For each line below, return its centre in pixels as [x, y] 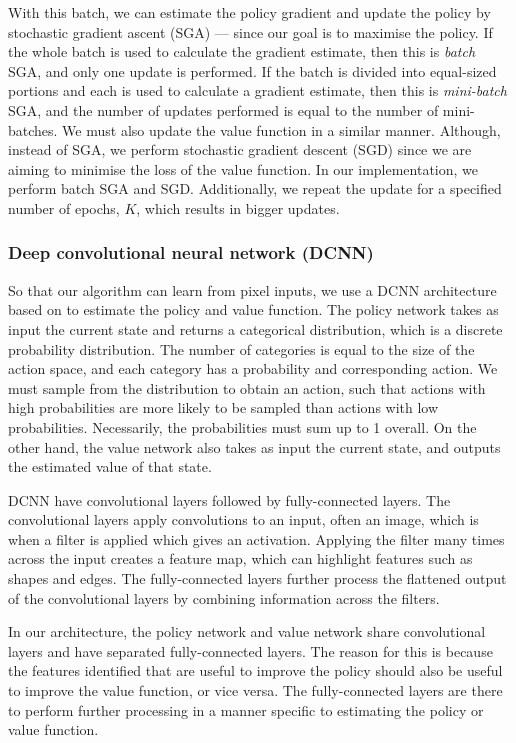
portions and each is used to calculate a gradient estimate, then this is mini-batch [257, 90]
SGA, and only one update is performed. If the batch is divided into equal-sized [252, 70]
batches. [33, 129]
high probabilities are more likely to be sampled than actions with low [223, 407]
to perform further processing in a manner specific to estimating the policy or [246, 709]
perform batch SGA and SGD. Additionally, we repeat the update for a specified [255, 188]
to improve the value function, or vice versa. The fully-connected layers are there [255, 690]
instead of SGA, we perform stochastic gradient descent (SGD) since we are [240, 149]
